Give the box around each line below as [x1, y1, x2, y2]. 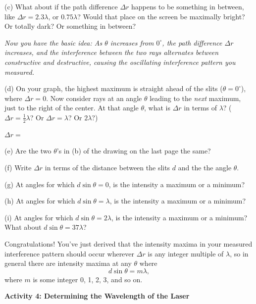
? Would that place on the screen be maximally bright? [77, 11, 245, 21]
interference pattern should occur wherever [4, 248, 135, 258]
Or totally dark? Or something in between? [4, 21, 136, 31]
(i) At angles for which [4, 212, 73, 222]
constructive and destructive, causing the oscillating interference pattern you [4, 56, 236, 67]
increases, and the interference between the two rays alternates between [4, 47, 219, 57]
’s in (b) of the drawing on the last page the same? [56, 146, 211, 156]
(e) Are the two [4, 146, 51, 156]
